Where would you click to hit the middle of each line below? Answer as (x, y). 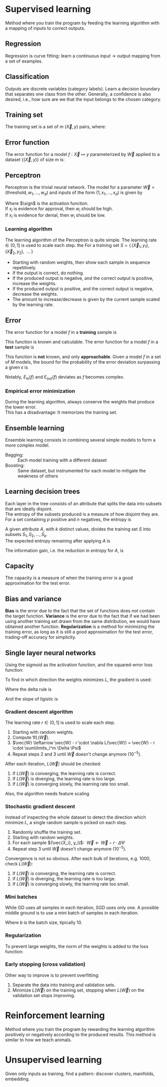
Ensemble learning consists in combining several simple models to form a (80, 440)
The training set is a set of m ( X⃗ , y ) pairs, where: (56, 127)
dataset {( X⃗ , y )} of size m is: (35, 159)
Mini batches (21, 897)
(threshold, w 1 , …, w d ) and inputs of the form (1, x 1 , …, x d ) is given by (74, 193)
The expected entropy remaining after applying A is (58, 541)
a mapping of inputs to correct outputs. (45, 28)
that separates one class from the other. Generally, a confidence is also (78, 94)
